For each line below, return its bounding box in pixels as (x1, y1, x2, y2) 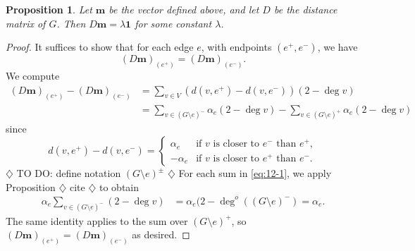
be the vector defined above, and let (109, 2, 259, 16)
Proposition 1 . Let (6, 2, 92, 16)
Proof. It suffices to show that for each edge (6, 39, 194, 54)
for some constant (135, 16, 212, 30)
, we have (317, 39, 358, 54)
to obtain (99, 179, 140, 194)
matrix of (6, 16, 46, 30)
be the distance (273, 2, 337, 16)
